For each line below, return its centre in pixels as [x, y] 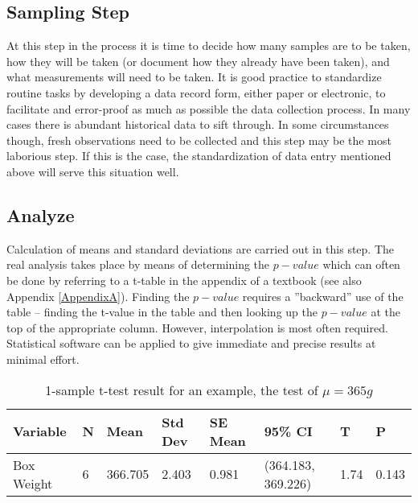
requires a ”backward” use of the [323, 296]
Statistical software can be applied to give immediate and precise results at [191, 343]
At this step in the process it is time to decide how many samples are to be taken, [209, 45]
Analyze [41, 214]
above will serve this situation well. [93, 171]
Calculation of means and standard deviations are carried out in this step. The [201, 248]
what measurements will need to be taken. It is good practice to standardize [194, 77]
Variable [40, 431]
